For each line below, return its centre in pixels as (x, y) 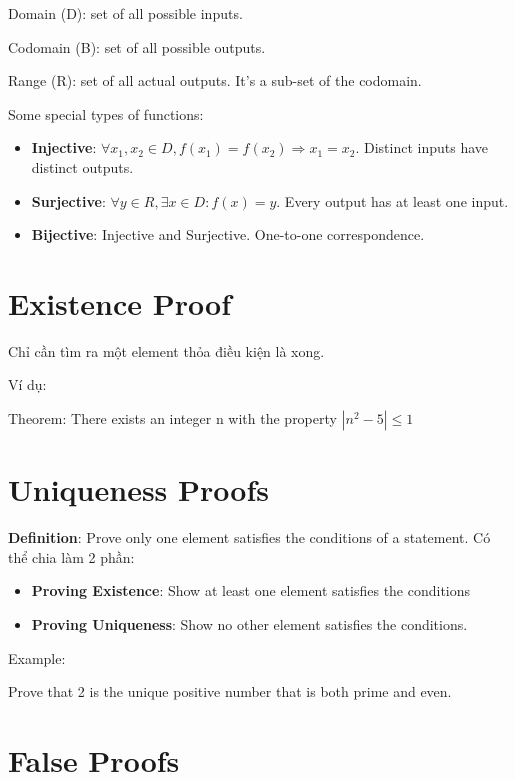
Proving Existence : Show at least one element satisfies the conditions (251, 590)
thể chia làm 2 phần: (71, 556)
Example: (37, 657)
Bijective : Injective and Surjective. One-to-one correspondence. (228, 234)
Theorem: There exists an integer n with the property (172, 418)
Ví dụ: (27, 384)
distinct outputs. (82, 166)
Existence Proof (119, 302)
